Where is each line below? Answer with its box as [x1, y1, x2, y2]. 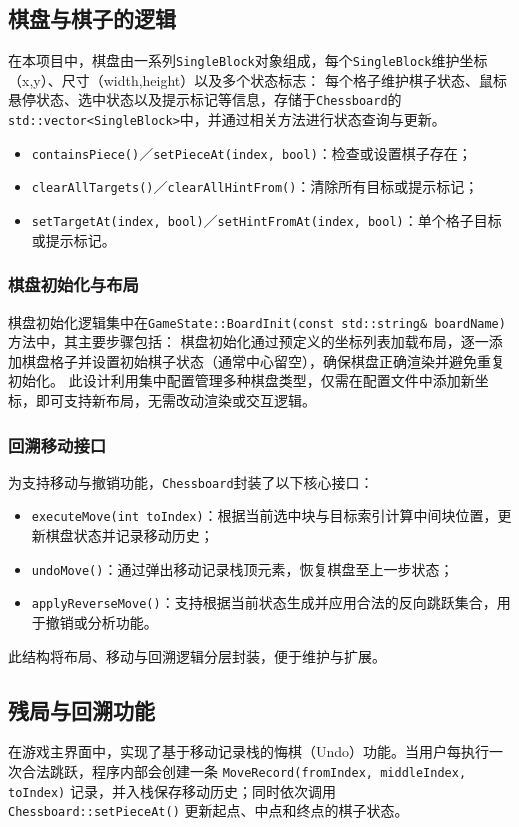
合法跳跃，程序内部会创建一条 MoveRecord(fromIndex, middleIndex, [21, 761, 467, 781]
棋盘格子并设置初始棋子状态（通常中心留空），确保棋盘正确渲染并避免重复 [21, 350, 505, 371]
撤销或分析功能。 [45, 612, 158, 633]
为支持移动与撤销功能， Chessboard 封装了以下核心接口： [8, 471, 374, 492]
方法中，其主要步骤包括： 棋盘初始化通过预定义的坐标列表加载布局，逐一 [8, 331, 489, 352]
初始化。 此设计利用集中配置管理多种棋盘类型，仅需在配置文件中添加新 [8, 370, 475, 391]
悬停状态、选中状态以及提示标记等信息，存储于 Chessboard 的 [8, 89, 402, 110]
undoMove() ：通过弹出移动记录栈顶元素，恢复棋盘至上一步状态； [31, 558, 454, 579]
